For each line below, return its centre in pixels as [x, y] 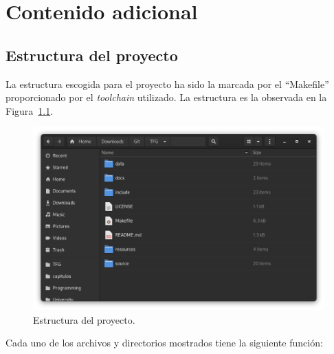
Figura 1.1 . [30, 110]
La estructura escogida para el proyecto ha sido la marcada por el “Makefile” [167, 84]
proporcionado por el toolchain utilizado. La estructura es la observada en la [166, 97]
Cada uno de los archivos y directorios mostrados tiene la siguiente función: [164, 343]
